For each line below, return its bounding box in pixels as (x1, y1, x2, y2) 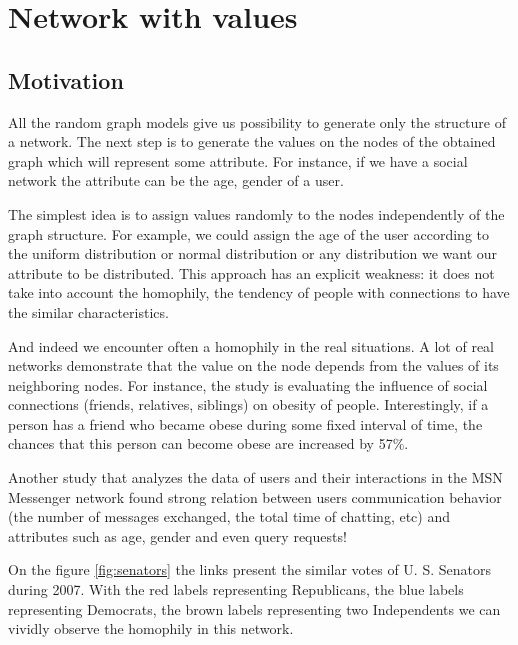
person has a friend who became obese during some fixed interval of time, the (8, 413, 483, 434)
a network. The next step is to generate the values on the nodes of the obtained (8, 131, 496, 152)
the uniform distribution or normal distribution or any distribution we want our (8, 243, 498, 264)
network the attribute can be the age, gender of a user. (8, 170, 344, 191)
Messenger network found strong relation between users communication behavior (8, 486, 502, 507)
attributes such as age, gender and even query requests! (8, 525, 347, 546)
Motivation (8, 64, 124, 95)
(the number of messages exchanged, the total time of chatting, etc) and (8, 506, 451, 527)
